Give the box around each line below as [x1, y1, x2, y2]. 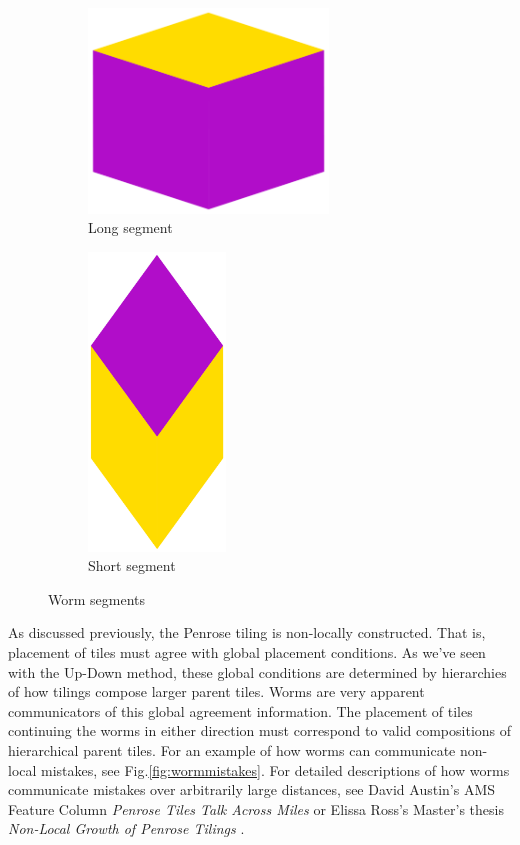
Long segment [88, 217, 173, 238]
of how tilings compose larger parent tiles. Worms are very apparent [8, 681, 425, 702]
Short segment [88, 555, 176, 576]
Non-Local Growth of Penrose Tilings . [8, 818, 245, 839]
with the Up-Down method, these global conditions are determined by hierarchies [8, 661, 507, 682]
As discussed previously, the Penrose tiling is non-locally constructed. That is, [8, 622, 486, 643]
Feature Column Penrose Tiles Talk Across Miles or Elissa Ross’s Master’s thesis [8, 798, 504, 819]
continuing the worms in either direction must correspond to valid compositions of [8, 720, 512, 741]
